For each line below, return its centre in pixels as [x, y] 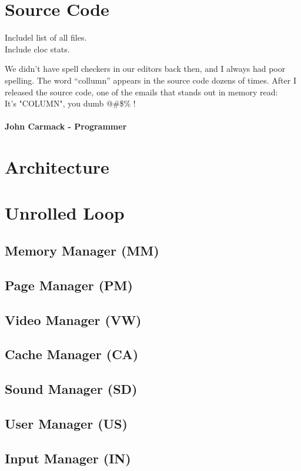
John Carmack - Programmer [66, 126]
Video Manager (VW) [73, 319]
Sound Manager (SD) [71, 389]
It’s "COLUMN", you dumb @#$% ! [70, 103]
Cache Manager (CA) [72, 354]
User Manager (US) [66, 423]
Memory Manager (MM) [82, 251]
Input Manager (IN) [68, 458]
